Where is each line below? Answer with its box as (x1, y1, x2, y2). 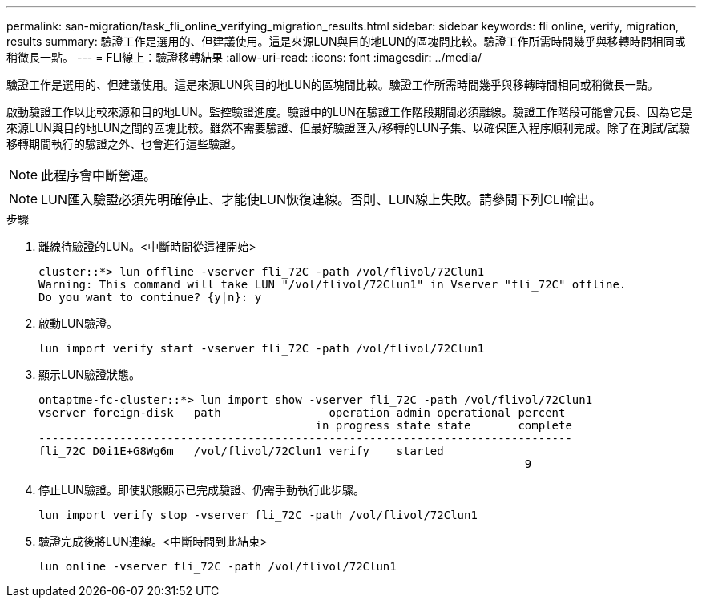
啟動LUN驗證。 (38, 316, 118, 330)
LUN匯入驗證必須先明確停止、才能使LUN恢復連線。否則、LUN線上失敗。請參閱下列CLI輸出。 (41, 191, 603, 207)
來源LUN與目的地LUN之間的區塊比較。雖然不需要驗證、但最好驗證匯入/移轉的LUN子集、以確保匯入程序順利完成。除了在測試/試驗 (6, 121, 690, 135)
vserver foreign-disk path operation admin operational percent (38, 406, 566, 419)
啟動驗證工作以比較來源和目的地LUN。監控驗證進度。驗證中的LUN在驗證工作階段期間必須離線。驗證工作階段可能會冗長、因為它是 (6, 105, 692, 119)
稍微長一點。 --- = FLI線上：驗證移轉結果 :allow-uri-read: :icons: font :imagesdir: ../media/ (6, 50, 482, 64)
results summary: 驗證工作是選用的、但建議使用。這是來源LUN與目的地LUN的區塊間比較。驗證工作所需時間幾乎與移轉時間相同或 (6, 34, 686, 48)
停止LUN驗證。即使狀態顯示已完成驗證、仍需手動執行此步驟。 (38, 483, 365, 497)
